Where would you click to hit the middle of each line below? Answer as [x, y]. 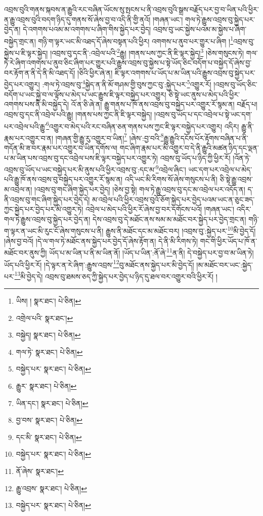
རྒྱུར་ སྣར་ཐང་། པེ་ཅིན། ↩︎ [46, 385]
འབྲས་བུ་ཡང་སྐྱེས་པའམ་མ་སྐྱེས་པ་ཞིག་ [200, 29]
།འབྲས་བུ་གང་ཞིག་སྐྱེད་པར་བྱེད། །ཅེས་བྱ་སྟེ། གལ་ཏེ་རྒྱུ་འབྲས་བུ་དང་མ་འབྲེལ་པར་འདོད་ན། [140, 189]
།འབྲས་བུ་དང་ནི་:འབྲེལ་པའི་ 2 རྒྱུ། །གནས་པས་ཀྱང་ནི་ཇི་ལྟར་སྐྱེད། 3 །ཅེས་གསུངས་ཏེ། [147, 52]
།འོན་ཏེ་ [242, 157]
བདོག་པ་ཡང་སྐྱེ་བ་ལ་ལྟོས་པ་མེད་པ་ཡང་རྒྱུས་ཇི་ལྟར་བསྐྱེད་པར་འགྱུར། [85, 94]
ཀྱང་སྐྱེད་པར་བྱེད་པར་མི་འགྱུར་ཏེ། [44, 209]
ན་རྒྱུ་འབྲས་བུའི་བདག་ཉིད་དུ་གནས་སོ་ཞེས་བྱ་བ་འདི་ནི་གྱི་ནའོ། [77, 19]
